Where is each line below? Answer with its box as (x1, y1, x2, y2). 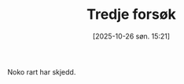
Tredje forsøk (86, 5, 176, 24)
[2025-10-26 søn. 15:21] (92, 31, 171, 41)
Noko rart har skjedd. (7, 67, 76, 76)
